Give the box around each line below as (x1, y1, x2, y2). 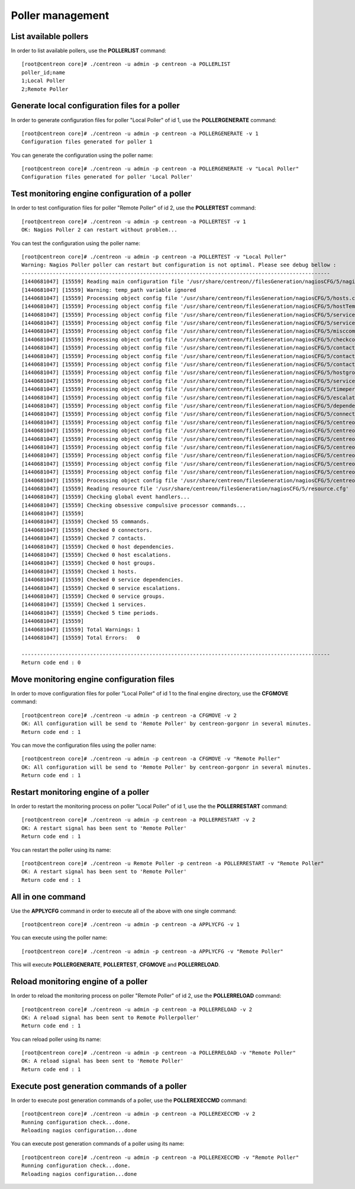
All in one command (11, 891, 86, 902)
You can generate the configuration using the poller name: (11, 152, 153, 159)
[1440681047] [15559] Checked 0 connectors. (21, 527, 153, 533)
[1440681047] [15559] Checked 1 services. (21, 601, 147, 608)
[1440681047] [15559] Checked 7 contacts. (21, 535, 147, 542)
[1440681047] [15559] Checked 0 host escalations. (21, 552, 172, 559)
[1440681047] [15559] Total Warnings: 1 (21, 626, 140, 633)
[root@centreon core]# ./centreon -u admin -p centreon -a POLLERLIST (21, 61, 231, 67)
